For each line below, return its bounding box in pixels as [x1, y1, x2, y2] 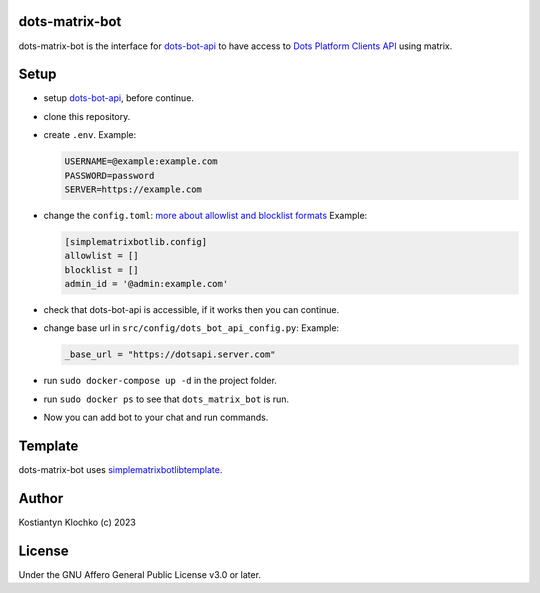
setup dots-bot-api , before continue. [43, 92, 195, 104]
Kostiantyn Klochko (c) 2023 [18, 516, 137, 529]
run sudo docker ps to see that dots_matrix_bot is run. [43, 393, 290, 405]
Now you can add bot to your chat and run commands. [43, 411, 269, 424]
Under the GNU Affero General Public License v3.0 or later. [18, 568, 262, 580]
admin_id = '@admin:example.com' [64, 278, 229, 290]
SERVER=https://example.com [64, 183, 202, 195]
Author [18, 490, 64, 507]
